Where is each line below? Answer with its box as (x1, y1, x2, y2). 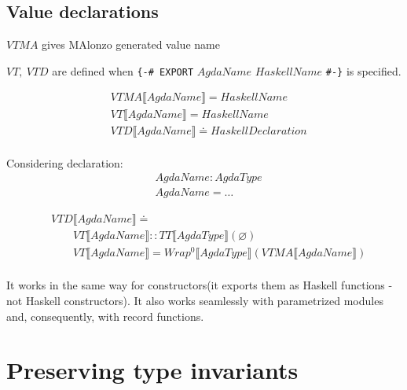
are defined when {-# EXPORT (52, 62, 194, 79)
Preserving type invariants (6, 354, 299, 386)
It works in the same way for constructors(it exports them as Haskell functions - (6, 277, 393, 293)
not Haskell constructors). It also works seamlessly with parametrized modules (6, 292, 383, 309)
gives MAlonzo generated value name (42, 36, 220, 53)
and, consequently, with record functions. (6, 307, 204, 324)
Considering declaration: (6, 154, 123, 171)
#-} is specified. (325, 62, 401, 79)
